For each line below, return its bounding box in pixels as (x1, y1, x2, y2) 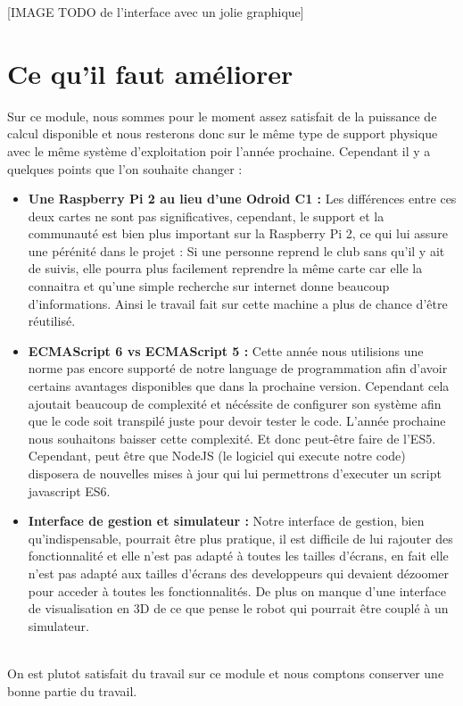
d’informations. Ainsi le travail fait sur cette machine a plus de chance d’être (28, 294, 448, 312)
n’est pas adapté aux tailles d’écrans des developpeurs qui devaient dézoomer (28, 563, 449, 582)
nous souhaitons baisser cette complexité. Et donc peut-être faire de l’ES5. (28, 428, 436, 447)
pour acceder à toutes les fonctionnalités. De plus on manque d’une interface (28, 581, 446, 600)
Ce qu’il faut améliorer (7, 54, 294, 91)
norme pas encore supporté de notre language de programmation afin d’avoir (28, 359, 448, 378)
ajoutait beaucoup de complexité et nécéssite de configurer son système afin (28, 394, 442, 412)
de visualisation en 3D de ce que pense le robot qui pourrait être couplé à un (28, 599, 449, 618)
